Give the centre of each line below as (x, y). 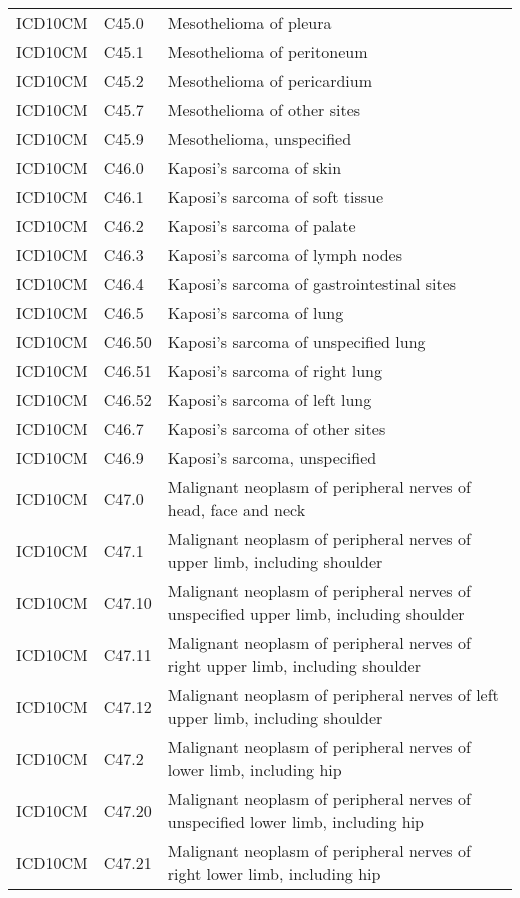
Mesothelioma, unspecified (259, 138)
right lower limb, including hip (274, 873)
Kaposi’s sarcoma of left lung (269, 399)
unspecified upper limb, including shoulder (316, 613)
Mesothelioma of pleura (249, 22)
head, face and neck (236, 509)
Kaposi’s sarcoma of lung (255, 312)
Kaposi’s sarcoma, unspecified (272, 457)
